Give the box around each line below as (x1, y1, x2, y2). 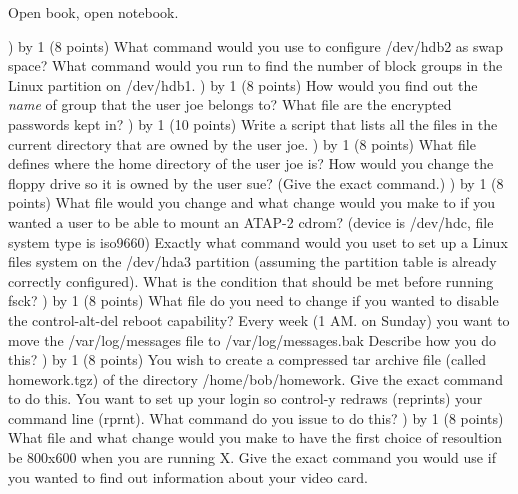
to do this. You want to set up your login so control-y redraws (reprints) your (8, 388, 483, 409)
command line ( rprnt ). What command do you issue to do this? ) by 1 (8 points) (8, 407, 504, 428)
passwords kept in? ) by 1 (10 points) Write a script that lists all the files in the (8, 113, 498, 134)
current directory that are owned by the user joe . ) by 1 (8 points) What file (8, 133, 476, 154)
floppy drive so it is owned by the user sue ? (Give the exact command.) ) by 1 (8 (8, 172, 504, 193)
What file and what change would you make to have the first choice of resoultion (8, 427, 503, 448)
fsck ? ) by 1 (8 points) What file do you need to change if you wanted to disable (8, 290, 499, 311)
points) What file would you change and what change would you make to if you (8, 192, 495, 213)
